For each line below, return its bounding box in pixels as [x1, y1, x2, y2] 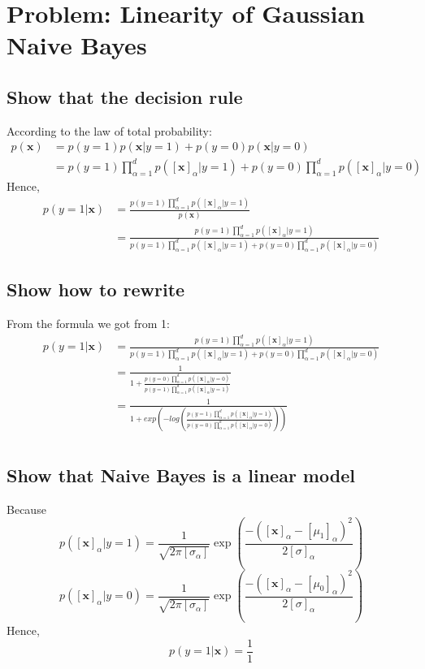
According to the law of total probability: [7, 122, 212, 139]
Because [7, 500, 46, 517]
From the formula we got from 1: [7, 314, 170, 331]
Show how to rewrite [7, 277, 185, 302]
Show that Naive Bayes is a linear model [7, 462, 355, 487]
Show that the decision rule [7, 84, 243, 109]
